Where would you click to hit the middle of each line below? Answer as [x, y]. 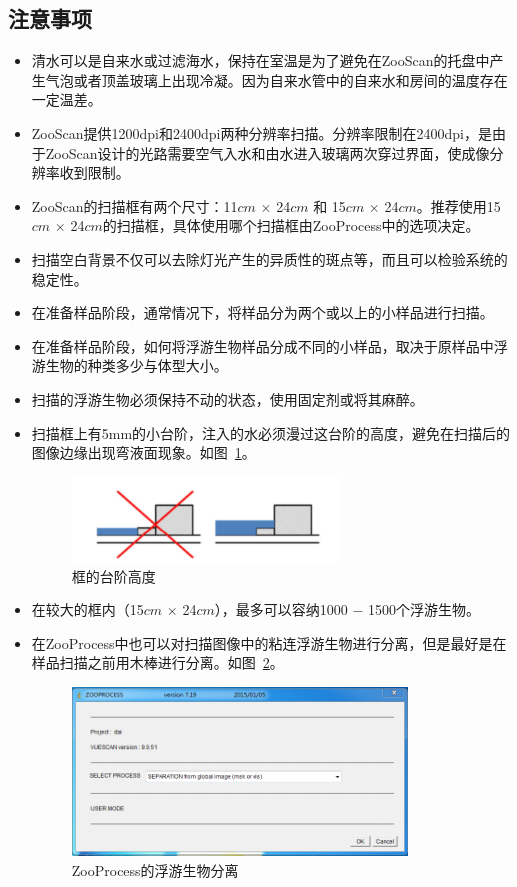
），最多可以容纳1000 [281, 609]
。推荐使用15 [458, 205]
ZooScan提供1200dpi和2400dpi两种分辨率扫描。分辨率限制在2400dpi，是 [261, 132]
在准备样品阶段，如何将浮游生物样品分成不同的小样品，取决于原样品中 [262, 345]
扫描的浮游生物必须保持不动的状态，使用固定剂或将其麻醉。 [227, 398]
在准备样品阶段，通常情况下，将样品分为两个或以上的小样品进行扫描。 [262, 312]
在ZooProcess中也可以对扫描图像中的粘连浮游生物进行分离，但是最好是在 [269, 642]
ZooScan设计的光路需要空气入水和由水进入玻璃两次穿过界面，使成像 [267, 152]
